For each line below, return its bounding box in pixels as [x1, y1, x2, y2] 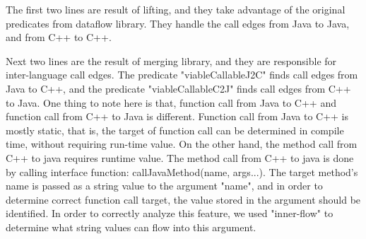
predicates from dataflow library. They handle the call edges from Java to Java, [6, 16, 350, 30]
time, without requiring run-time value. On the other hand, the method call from [6, 136, 358, 151]
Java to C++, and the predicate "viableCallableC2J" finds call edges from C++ [6, 81, 351, 95]
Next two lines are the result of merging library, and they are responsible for [6, 53, 337, 68]
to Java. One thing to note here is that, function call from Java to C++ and [6, 95, 336, 110]
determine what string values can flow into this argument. [6, 219, 256, 234]
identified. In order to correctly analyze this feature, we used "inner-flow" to [6, 206, 333, 221]
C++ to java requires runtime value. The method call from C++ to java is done [6, 150, 354, 165]
